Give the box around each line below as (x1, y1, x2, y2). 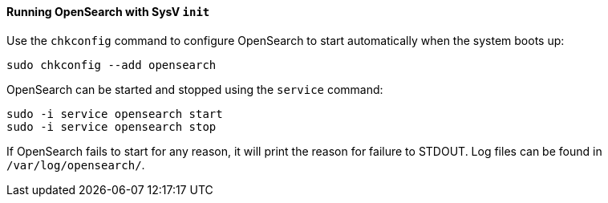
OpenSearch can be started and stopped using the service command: (6, 82, 383, 96)
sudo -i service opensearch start (6, 107, 223, 120)
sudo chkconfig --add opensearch (6, 58, 217, 71)
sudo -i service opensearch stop (6, 120, 217, 133)
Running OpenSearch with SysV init (6, 5, 210, 18)
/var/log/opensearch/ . (6, 157, 145, 172)
